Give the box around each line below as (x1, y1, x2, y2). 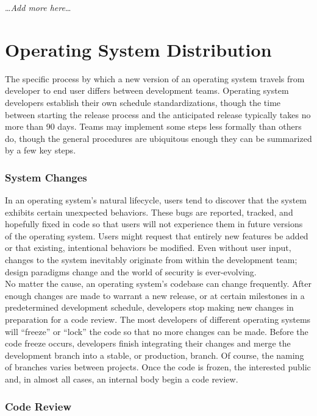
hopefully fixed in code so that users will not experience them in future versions (5, 217, 303, 230)
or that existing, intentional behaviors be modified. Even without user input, (5, 241, 291, 254)
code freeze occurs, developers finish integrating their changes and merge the (5, 337, 291, 350)
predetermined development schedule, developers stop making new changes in (5, 301, 294, 314)
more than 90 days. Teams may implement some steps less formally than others (5, 120, 302, 133)
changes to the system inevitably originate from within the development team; (5, 253, 297, 266)
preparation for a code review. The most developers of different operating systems (5, 313, 311, 326)
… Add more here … (5, 1, 71, 13)
